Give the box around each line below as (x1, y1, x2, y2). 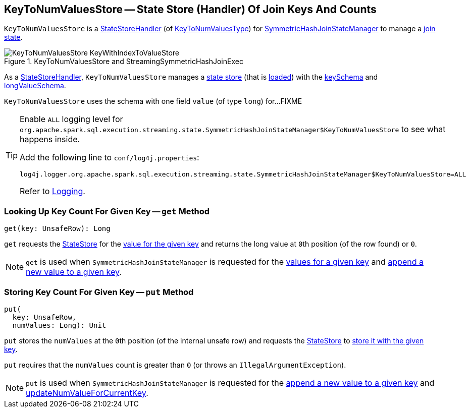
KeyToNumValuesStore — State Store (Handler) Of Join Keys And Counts (4, 3, 377, 16)
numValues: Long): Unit (12, 321, 107, 329)
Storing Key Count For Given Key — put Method (4, 286, 194, 297)
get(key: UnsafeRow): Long (4, 224, 111, 233)
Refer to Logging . (20, 186, 85, 197)
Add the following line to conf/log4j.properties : (20, 152, 199, 163)
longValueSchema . (4, 81, 66, 90)
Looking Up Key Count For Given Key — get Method (4, 206, 210, 216)
